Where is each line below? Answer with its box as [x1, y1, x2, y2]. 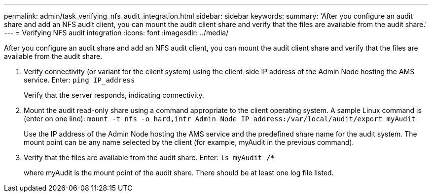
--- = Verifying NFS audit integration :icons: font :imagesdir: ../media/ [4, 28, 229, 37]
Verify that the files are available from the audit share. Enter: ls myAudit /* [24, 153, 275, 162]
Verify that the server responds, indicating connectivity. [24, 91, 204, 99]
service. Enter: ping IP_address [24, 76, 135, 84]
